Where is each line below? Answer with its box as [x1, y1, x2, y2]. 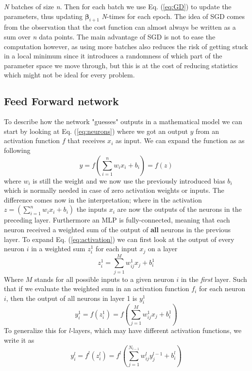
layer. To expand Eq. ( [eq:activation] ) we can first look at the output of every [4, 234, 235, 244]
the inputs [76, 204, 107, 214]
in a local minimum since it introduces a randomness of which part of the [4, 51, 222, 61]
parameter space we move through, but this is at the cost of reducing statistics [4, 60, 238, 70]
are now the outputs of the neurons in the [117, 204, 242, 214]
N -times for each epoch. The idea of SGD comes [101, 11, 245, 21]
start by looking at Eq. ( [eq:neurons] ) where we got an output [4, 126, 188, 136]
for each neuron [199, 283, 245, 294]
